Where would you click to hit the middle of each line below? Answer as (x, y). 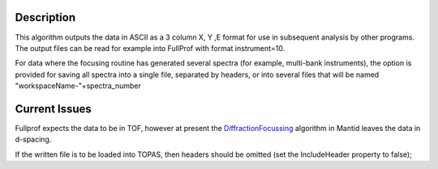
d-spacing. (33, 139)
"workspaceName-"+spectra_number (78, 86)
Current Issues (54, 109)
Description (45, 17)
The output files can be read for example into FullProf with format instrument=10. (150, 48)
